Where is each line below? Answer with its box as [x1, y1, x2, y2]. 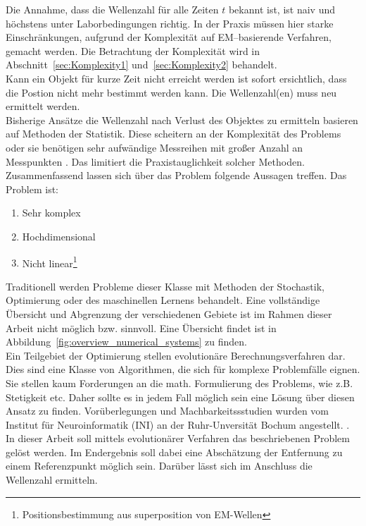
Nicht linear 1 [22, 253, 77, 270]
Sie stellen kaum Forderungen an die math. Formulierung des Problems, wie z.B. [6, 375, 353, 390]
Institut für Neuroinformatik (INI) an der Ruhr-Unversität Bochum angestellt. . [6, 417, 350, 432]
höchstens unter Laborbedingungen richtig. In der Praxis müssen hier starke [6, 16, 334, 30]
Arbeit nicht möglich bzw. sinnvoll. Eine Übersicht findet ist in [6, 320, 277, 335]
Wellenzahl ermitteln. [6, 472, 98, 487]
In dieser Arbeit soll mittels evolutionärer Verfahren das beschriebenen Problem [6, 431, 350, 446]
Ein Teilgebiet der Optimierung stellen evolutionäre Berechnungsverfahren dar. [6, 348, 346, 362]
